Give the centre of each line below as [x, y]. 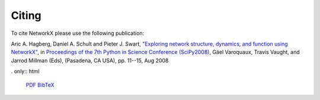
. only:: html [25, 72]
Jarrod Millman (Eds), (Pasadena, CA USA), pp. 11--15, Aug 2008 [90, 60]
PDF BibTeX [40, 85]
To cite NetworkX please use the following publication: [78, 33]
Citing [26, 15]
